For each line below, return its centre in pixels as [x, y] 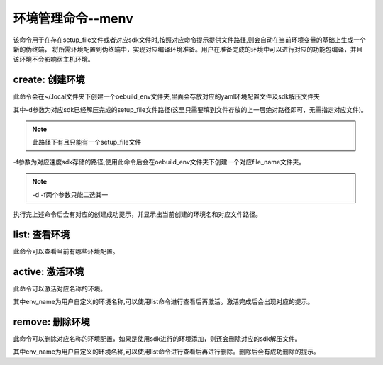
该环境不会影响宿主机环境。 [54, 60]
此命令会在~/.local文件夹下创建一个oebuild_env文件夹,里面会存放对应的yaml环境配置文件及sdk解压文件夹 [167, 96]
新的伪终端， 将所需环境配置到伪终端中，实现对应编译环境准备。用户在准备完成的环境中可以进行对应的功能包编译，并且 [188, 49]
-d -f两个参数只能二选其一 [70, 194]
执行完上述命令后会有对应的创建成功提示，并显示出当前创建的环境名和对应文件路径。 [137, 214]
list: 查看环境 [41, 234]
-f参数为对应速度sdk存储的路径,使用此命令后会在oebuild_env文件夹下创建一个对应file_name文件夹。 [159, 162]
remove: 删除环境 [51, 321]
